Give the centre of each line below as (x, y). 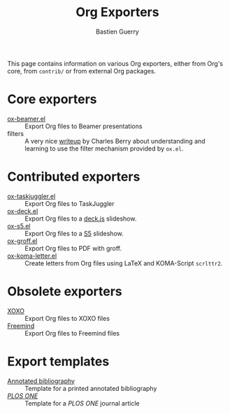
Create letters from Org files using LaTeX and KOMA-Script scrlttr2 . (124, 263)
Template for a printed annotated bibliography (91, 388)
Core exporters (52, 99)
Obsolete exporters (65, 291)
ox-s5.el (19, 226)
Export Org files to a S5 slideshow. (74, 233)
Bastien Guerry (117, 32)
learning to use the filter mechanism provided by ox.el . (104, 149)
